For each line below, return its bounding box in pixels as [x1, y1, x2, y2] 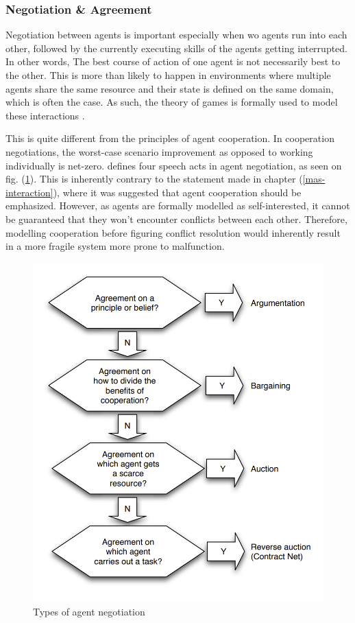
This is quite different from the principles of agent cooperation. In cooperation [5, 131, 334, 145]
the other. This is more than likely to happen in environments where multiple [5, 68, 331, 82]
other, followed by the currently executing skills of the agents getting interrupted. [5, 40, 347, 55]
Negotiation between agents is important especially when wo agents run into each [5, 27, 347, 42]
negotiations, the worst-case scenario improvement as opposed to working [5, 144, 313, 158]
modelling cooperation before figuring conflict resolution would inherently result [5, 225, 341, 239]
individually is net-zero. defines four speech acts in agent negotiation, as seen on [5, 158, 342, 172]
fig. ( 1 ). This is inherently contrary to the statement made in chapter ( [5, 172, 303, 186]
